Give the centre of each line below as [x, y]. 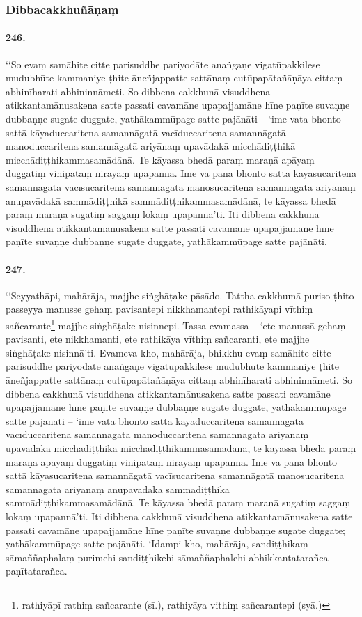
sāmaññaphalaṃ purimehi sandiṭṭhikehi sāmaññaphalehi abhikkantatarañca [167, 557]
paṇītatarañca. [37, 571]
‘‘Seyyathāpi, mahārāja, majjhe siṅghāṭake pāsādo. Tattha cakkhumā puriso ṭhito [180, 295]
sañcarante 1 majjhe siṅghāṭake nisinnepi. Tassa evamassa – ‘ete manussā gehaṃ [176, 324]
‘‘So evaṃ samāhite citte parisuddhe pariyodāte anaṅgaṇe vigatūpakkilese [163, 64]
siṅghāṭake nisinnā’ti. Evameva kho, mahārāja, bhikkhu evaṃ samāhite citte [168, 352]
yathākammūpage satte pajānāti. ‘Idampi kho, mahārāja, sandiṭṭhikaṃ [157, 544]
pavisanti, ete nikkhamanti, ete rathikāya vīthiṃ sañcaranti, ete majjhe [158, 339]
